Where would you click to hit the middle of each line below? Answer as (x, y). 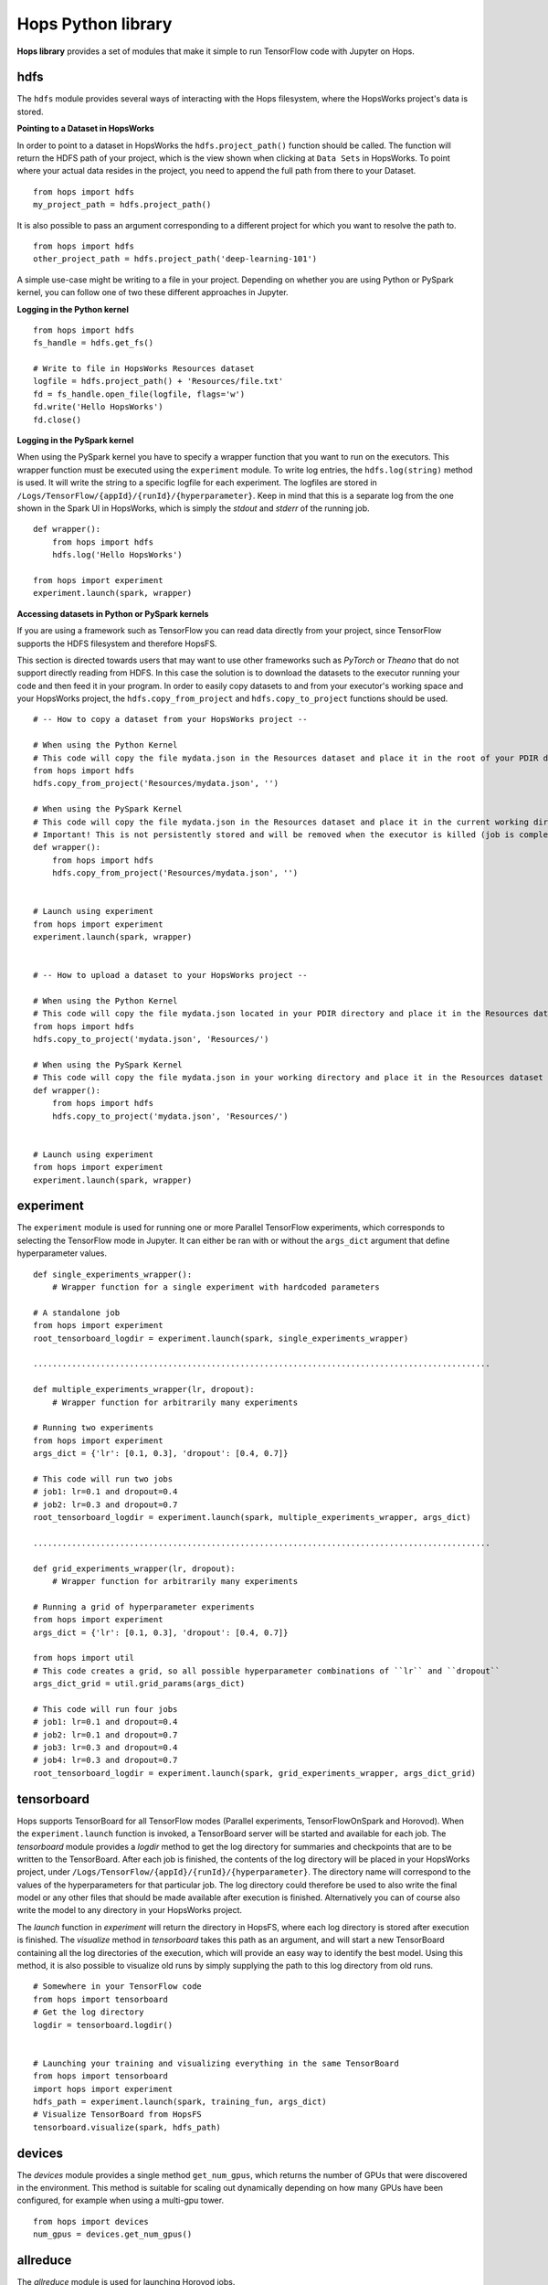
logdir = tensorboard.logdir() (103, 2025)
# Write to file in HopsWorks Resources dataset (144, 369)
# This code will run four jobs (105, 1709)
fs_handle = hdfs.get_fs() (94, 343)
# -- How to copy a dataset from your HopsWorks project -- (170, 719)
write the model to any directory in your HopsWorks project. (129, 1910)
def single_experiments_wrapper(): (113, 1274)
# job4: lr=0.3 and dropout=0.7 (105, 1760)
